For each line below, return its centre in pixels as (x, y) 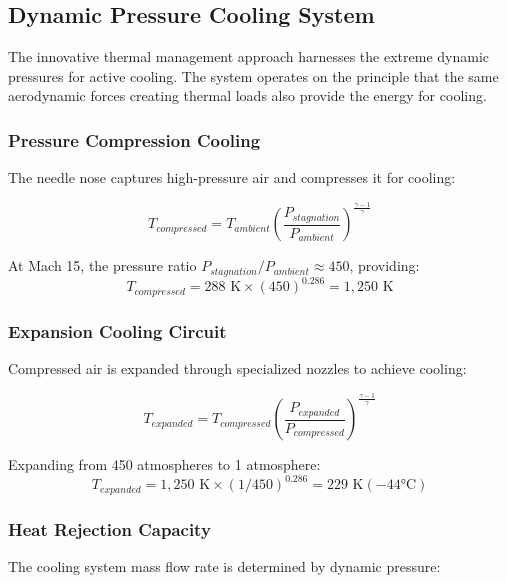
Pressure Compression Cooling (134, 139)
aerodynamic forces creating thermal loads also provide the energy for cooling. (247, 95)
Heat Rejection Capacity (109, 528)
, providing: (384, 265)
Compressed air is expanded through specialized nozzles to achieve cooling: (237, 367)
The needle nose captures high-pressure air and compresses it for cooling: (232, 177)
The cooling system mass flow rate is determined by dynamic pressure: (224, 565)
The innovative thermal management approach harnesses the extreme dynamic (249, 56)
